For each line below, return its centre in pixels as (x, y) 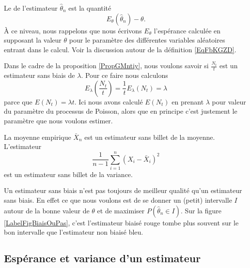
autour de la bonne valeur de (47, 210)
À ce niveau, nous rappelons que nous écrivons (73, 30)
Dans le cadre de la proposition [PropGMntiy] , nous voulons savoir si (106, 66)
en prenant (188, 101)
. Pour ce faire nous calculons (125, 75)
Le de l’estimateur (31, 8)
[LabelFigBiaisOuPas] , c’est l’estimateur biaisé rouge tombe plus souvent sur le (121, 222)
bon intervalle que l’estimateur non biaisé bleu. (74, 232)
